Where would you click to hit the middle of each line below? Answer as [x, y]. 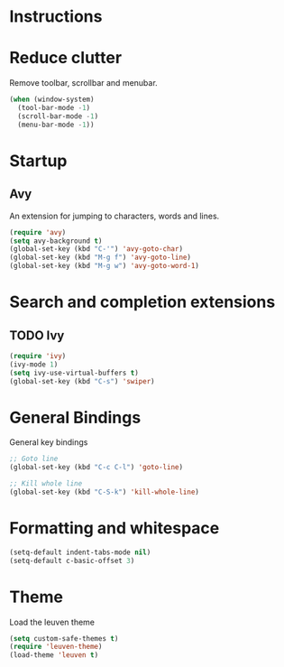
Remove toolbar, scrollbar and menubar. [83, 83]
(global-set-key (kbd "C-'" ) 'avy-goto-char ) [96, 249]
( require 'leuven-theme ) [56, 647]
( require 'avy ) [38, 232]
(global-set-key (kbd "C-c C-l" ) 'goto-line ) [96, 468]
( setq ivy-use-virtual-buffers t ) [74, 373]
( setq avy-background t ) [56, 241]
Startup [38, 161]
